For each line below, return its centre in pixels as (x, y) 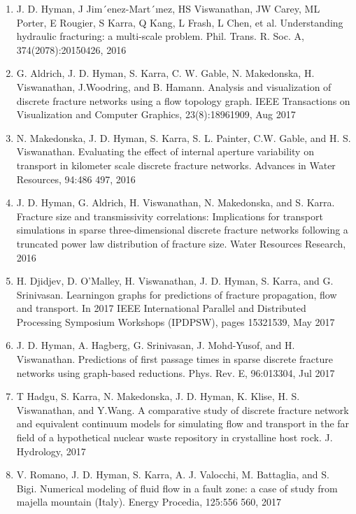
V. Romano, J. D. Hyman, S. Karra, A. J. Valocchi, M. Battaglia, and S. (173, 474)
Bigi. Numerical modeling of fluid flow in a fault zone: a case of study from (177, 488)
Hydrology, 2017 (51, 451)
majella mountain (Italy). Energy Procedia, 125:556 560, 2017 (149, 502)
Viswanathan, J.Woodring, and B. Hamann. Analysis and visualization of (174, 86)
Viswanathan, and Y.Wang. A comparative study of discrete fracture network (183, 409)
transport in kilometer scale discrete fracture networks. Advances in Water (176, 165)
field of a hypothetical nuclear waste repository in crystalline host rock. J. (175, 437)
